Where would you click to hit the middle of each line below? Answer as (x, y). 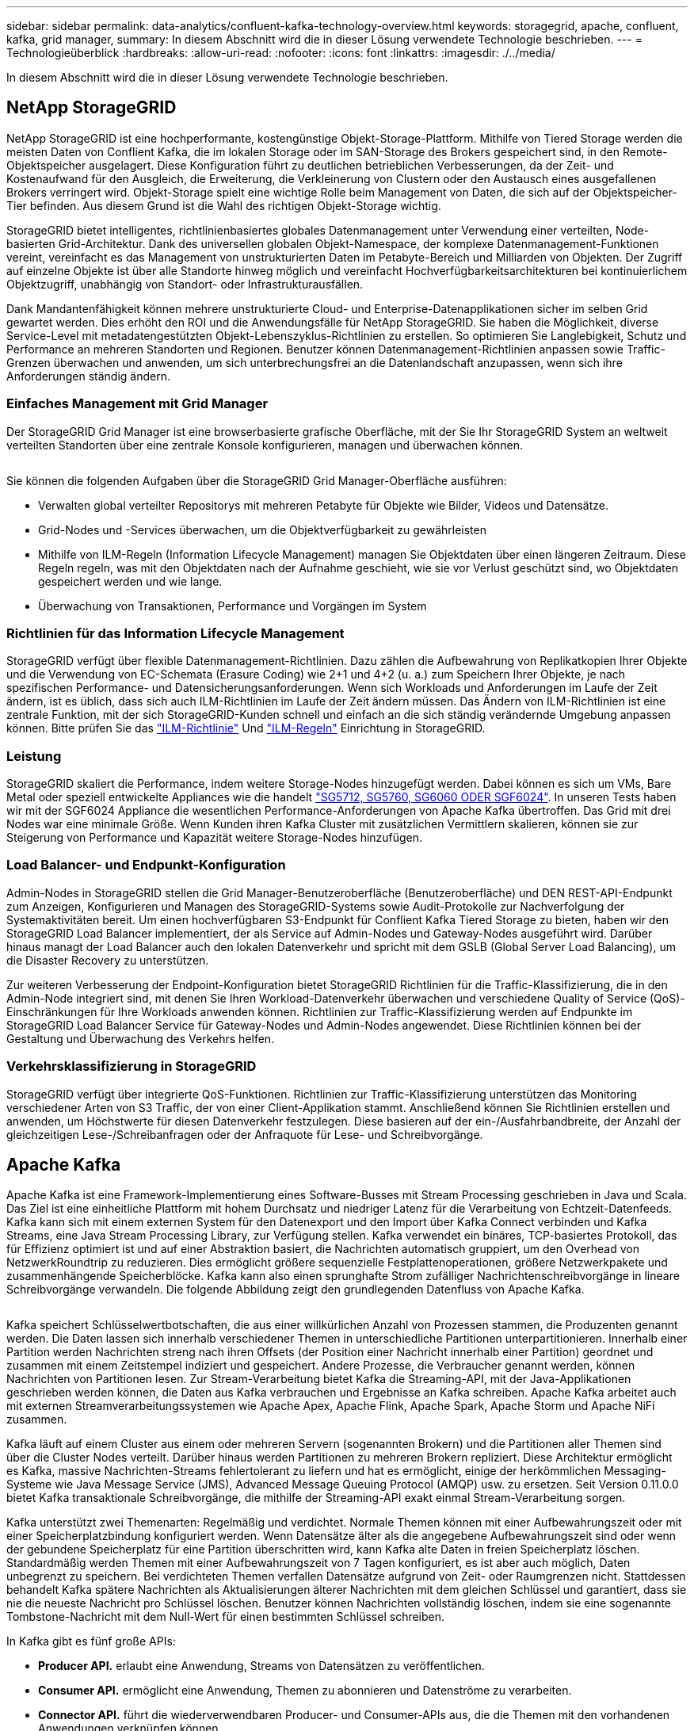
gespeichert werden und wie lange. (130, 581)
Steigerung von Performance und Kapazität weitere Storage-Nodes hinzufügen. (215, 838)
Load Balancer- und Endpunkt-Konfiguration (146, 865)
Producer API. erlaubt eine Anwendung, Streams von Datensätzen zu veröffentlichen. (261, 1666)
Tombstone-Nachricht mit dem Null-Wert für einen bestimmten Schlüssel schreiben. (226, 1617)
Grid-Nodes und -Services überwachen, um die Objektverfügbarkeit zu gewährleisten (262, 529)
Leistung (34, 756)
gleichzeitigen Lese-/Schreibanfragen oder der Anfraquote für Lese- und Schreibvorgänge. (245, 1134)
